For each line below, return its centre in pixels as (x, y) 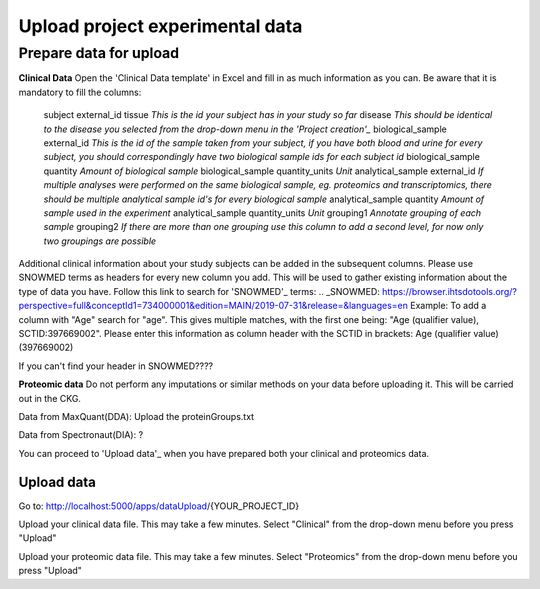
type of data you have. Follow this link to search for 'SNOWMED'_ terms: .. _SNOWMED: (199, 291)
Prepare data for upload (99, 53)
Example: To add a (448, 306)
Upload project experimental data (160, 26)
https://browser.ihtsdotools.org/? (449, 291)
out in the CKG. (50, 398)
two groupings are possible (100, 241)
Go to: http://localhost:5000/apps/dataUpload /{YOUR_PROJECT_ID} (159, 506)
